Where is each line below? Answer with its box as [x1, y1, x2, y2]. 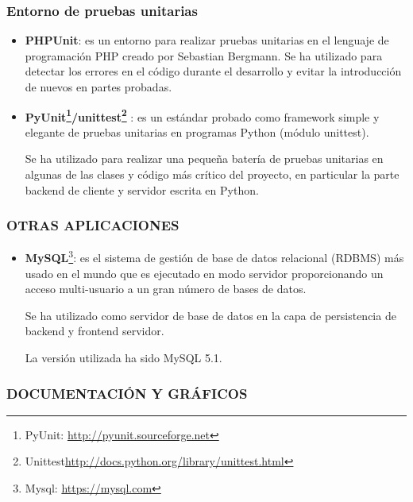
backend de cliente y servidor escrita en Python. [25, 181, 259, 198]
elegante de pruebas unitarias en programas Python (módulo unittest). [25, 123, 369, 140]
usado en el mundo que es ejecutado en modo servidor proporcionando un [25, 265, 384, 281]
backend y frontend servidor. [25, 322, 164, 339]
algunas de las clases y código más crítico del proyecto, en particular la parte [25, 166, 399, 183]
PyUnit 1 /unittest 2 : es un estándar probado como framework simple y [25, 106, 380, 125]
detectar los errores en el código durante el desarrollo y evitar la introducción [25, 63, 402, 79]
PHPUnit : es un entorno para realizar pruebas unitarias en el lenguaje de [25, 32, 389, 48]
